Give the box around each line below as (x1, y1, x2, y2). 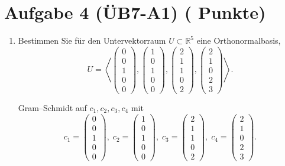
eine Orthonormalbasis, (196, 34, 281, 47)
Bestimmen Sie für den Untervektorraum (18, 34, 166, 47)
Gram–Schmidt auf (18, 101, 87, 113)
